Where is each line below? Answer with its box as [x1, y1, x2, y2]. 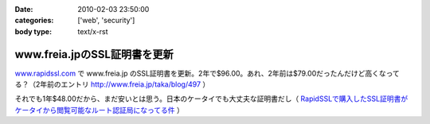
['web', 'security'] [77, 16, 135, 25]
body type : [14, 26, 52, 36]
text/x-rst [77, 26, 108, 36]
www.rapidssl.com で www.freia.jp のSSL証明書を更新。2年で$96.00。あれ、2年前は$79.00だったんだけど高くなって [14, 68, 400, 78]
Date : [14, 5, 33, 14]
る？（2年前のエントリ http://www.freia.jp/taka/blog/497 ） [14, 79, 210, 89]
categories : [14, 16, 54, 25]
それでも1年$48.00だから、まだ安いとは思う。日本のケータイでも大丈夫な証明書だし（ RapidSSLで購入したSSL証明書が [14, 94, 408, 103]
